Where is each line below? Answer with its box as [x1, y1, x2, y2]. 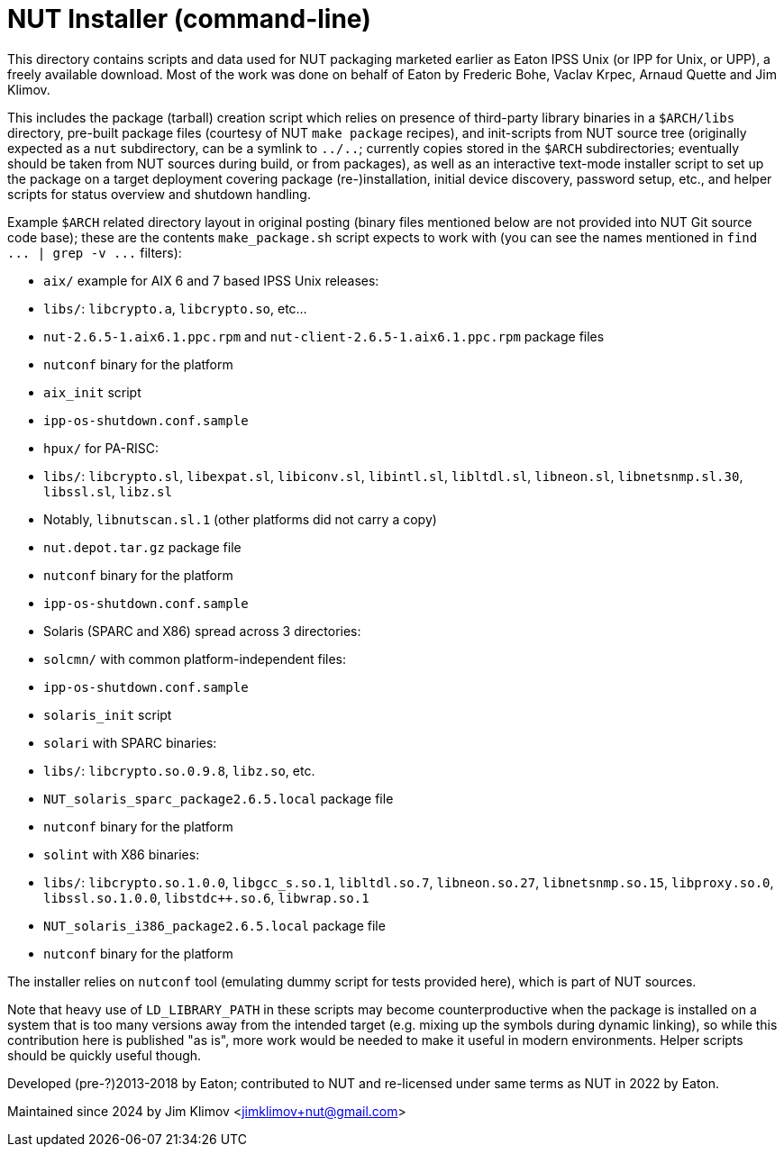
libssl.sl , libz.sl [43, 483, 172, 499]
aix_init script [43, 384, 141, 400]
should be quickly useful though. [7, 1047, 202, 1063]
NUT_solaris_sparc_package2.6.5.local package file [43, 790, 394, 806]
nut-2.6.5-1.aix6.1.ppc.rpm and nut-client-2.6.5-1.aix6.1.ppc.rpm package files [43, 328, 605, 344]
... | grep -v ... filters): [7, 244, 182, 260]
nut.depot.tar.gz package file [43, 539, 242, 555]
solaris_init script [43, 706, 172, 722]
